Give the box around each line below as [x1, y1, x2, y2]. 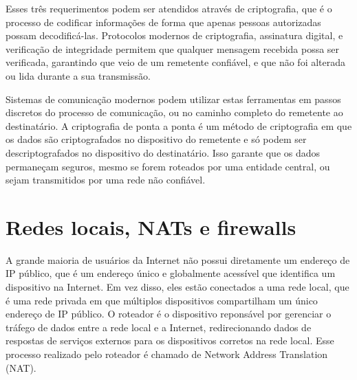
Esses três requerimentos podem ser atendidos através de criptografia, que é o [6, 1, 332, 15]
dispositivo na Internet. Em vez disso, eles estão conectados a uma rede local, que [6, 280, 349, 294]
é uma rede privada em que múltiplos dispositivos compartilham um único [6, 293, 318, 307]
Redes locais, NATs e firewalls [6, 212, 296, 241]
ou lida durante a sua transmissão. [6, 68, 151, 82]
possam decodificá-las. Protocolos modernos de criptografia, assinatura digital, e [6, 28, 343, 43]
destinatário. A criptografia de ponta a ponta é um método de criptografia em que [6, 118, 352, 133]
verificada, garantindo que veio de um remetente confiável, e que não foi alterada [6, 55, 346, 69]
